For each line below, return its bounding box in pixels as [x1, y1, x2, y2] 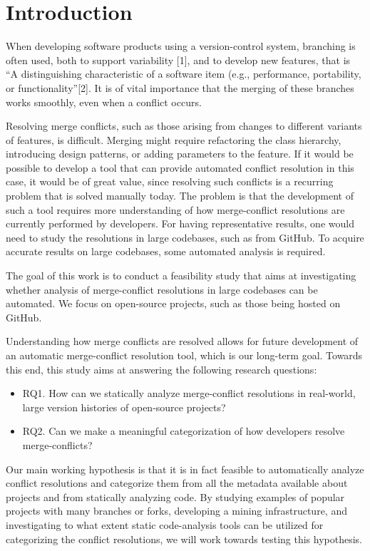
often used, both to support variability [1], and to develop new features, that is [6, 52, 351, 67]
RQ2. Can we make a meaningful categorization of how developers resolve [22, 423, 345, 438]
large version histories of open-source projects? [22, 399, 226, 414]
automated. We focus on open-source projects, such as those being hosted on [6, 296, 341, 311]
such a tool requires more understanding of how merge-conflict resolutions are [6, 202, 345, 217]
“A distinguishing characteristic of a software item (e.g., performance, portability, [6, 66, 361, 81]
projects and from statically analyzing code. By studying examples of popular [6, 489, 345, 504]
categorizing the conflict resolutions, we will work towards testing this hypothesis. [6, 531, 363, 546]
